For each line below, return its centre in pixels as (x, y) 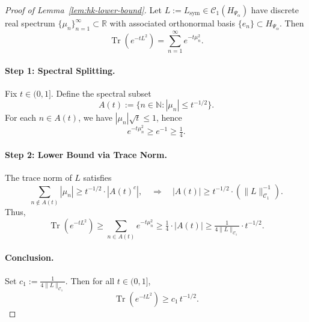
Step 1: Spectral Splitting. (60, 70)
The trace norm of (38, 177)
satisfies (97, 177)
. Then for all (90, 280)
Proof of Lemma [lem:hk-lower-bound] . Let (83, 10)
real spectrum (30, 23)
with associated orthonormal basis (173, 23)
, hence (169, 117)
